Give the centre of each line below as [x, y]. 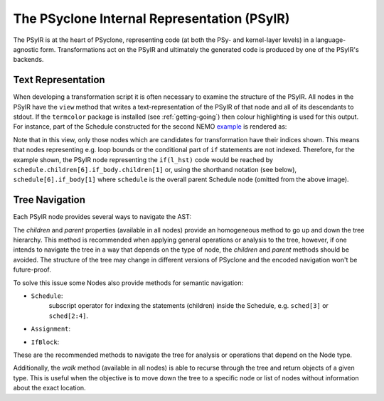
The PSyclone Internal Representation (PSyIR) [151, 18]
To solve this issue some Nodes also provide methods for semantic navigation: [128, 283]
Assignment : [51, 329]
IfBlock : [45, 342]
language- [331, 40]
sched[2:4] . [69, 316]
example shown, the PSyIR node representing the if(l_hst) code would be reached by [143, 159]
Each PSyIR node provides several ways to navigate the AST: [102, 217]
